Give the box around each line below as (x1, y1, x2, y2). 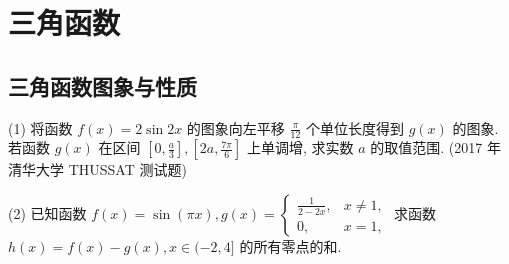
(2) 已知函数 (8, 203, 87, 223)
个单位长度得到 (305, 117, 404, 138)
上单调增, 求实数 (246, 137, 354, 158)
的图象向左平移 (186, 117, 285, 138)
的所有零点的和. (239, 236, 342, 256)
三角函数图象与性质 (8, 70, 197, 101)
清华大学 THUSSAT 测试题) (8, 159, 187, 180)
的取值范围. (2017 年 (370, 137, 501, 158)
